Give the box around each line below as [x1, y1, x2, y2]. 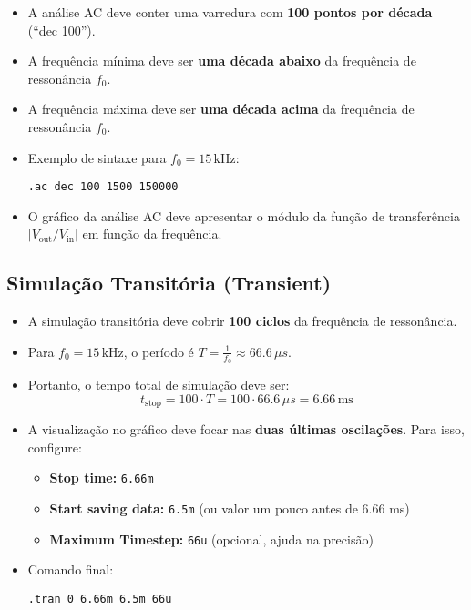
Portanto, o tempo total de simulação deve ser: [27, 375, 290, 394]
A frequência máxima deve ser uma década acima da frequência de [27, 99, 415, 118]
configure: [27, 437, 82, 456]
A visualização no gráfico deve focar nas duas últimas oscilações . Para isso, [27, 420, 465, 439]
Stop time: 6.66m [49, 468, 154, 487]
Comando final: [27, 560, 114, 579]
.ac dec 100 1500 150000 [27, 180, 179, 194]
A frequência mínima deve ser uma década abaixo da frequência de [27, 51, 416, 70]
